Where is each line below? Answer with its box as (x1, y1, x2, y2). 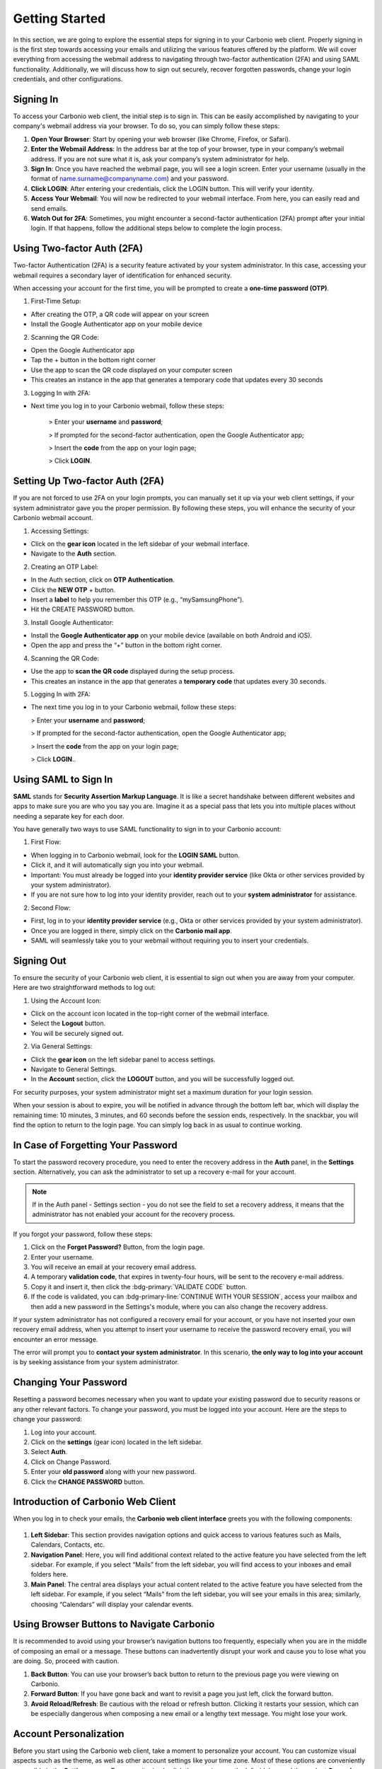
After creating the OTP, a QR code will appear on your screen (30, 310, 209, 318)
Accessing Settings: (30, 526, 89, 535)
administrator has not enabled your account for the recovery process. (32, 1210, 235, 1218)
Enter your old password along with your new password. (30, 1468, 197, 1476)
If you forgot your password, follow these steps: (13, 1230, 153, 1238)
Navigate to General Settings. (30, 1065, 117, 1073)
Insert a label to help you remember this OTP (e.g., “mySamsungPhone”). (30, 595, 244, 604)
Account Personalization (13, 1728, 125, 1740)
